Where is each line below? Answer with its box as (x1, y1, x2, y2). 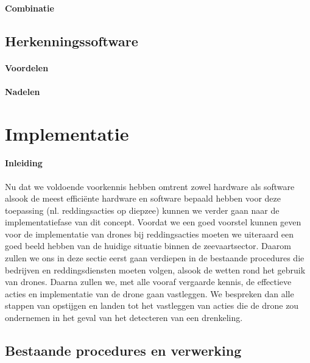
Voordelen (5, 61, 49, 74)
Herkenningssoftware (5, 31, 138, 50)
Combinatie (5, 1, 54, 14)
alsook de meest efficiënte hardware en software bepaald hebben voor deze (5, 192, 281, 205)
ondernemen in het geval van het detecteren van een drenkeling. (5, 311, 243, 324)
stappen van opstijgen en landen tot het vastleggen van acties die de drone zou (5, 299, 299, 312)
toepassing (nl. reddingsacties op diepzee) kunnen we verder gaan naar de (5, 203, 280, 216)
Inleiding (5, 157, 43, 169)
